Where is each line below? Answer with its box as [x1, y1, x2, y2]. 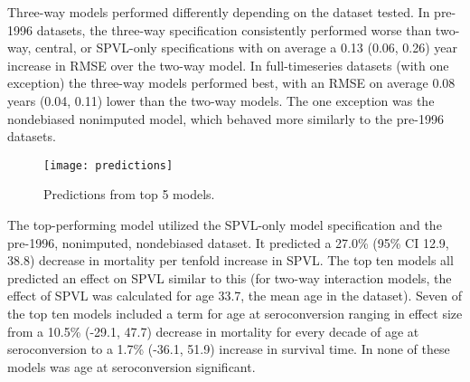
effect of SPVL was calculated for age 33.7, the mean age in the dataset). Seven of [7, 286, 462, 305]
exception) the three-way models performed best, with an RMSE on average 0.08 [7, 73, 456, 92]
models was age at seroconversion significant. [7, 357, 256, 376]
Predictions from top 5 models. [43, 185, 215, 204]
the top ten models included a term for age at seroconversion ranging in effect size [7, 303, 463, 322]
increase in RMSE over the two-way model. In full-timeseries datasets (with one [7, 55, 449, 74]
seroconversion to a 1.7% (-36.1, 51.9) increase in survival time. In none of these [7, 339, 450, 358]
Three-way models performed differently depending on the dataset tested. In [7, 3, 430, 21]
